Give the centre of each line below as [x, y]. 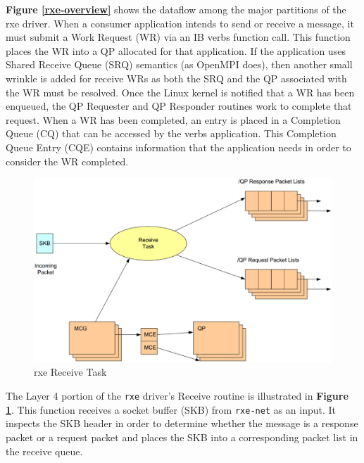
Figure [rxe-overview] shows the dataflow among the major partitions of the [176, 9]
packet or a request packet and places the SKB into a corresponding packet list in [182, 437]
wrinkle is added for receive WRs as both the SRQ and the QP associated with [176, 78]
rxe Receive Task [70, 372]
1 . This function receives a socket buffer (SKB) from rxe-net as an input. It [171, 409]
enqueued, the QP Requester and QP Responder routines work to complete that [179, 106]
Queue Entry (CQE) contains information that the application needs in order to [178, 147]
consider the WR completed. [67, 161]
